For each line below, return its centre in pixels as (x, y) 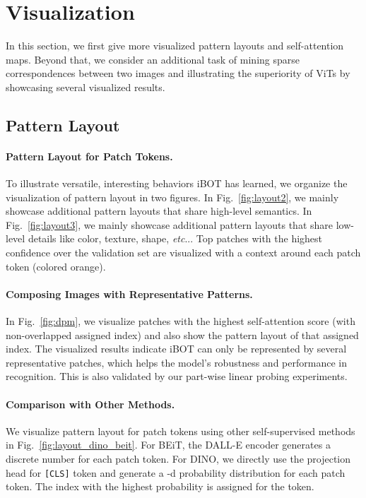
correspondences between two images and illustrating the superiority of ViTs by (178, 73)
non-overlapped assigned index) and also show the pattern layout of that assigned (182, 334)
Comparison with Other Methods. (90, 404)
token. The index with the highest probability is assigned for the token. (160, 486)
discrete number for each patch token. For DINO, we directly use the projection (178, 458)
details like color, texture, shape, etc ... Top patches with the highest (175, 238)
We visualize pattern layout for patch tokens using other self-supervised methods (181, 431)
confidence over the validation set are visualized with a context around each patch (183, 253)
